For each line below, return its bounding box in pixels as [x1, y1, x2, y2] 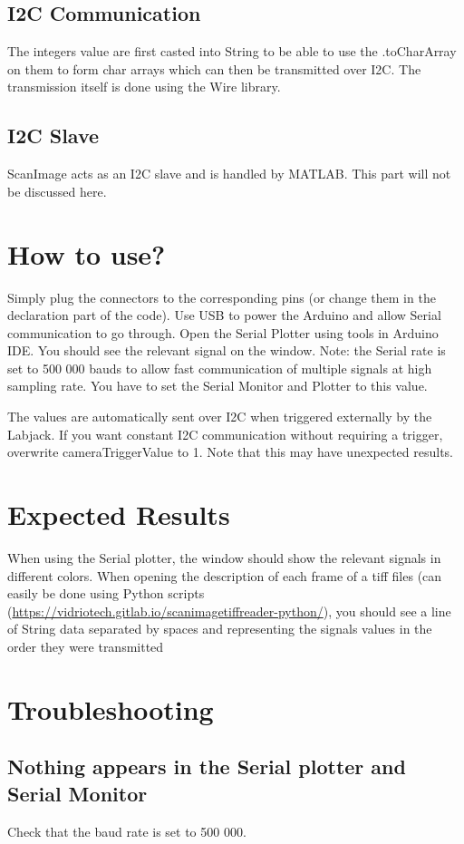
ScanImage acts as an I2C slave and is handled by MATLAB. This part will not [7, 164, 451, 183]
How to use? [7, 235, 166, 272]
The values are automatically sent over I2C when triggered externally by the [7, 407, 432, 426]
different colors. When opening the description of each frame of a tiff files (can [7, 566, 442, 585]
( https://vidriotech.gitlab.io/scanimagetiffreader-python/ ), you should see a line [7, 601, 451, 620]
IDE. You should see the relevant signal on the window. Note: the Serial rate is [7, 341, 446, 360]
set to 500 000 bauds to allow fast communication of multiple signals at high [7, 358, 432, 377]
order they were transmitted [7, 636, 164, 655]
